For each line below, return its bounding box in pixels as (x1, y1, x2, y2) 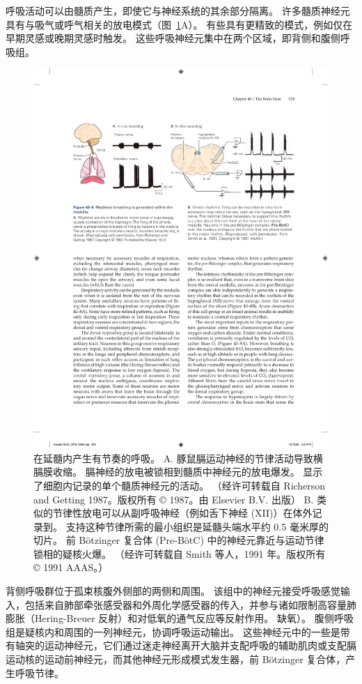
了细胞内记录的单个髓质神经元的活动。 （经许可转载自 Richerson (33, 478, 326, 492)
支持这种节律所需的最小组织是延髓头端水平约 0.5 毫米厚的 (65, 519, 329, 533)
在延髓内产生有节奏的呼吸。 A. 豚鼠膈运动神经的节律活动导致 (33, 450, 313, 465)
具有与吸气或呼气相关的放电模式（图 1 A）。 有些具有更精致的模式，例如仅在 (6, 17, 353, 31)
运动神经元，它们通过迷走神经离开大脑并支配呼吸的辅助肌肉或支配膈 (44, 638, 356, 653)
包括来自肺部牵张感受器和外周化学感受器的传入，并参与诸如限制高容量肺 (24, 597, 356, 611)
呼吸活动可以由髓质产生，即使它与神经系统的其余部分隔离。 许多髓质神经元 (6, 3, 350, 17)
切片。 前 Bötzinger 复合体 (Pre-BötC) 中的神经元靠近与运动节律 (33, 533, 324, 547)
